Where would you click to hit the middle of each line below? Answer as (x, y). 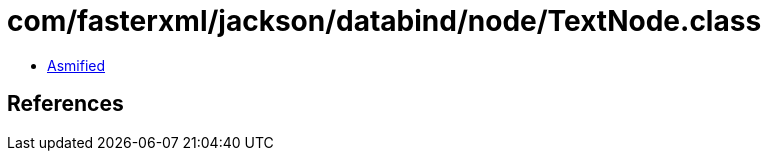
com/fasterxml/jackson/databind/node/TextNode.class (384, 21)
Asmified (76, 65)
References (65, 104)
